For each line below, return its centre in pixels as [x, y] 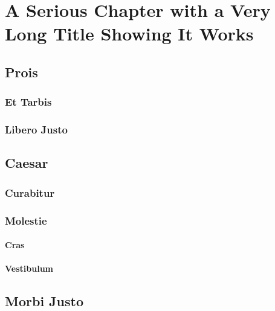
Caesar [27, 163]
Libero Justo [36, 130]
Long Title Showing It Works [129, 34]
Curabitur [30, 192]
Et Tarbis [28, 102]
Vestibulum [29, 268]
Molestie [26, 220]
